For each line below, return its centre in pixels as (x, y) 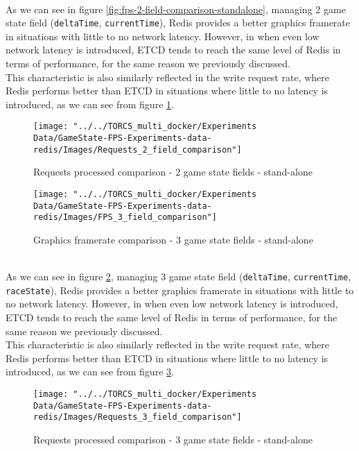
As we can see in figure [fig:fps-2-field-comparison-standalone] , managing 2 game (176, 9)
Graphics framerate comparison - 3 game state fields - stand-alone (173, 239)
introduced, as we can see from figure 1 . (90, 104)
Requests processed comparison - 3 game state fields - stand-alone (173, 439)
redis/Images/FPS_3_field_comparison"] (125, 218)
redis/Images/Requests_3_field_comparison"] (138, 417)
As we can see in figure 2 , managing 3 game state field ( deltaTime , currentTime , (178, 276)
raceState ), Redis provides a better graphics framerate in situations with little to (180, 290)
